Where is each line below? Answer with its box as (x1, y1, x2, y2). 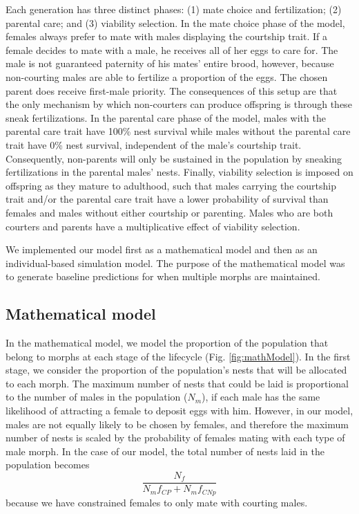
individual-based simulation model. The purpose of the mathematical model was (6, 255, 345, 270)
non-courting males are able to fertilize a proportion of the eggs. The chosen (6, 69, 328, 84)
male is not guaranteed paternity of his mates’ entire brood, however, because (6, 56, 334, 71)
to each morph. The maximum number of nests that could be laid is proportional (6, 376, 349, 390)
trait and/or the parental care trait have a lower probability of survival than (6, 192, 329, 206)
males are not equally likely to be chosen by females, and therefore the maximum (6, 416, 349, 431)
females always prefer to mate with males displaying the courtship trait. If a (6, 29, 328, 44)
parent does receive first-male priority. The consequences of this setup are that (6, 83, 338, 98)
